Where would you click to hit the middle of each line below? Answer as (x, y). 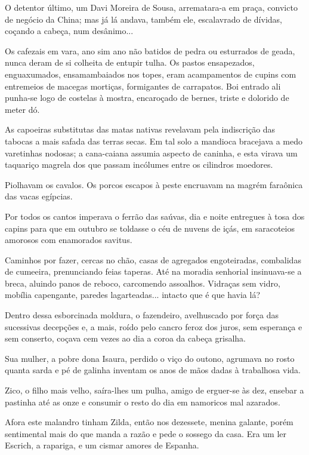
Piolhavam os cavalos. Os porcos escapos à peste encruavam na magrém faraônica (154, 184)
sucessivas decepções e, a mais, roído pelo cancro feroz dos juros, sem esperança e (154, 326)
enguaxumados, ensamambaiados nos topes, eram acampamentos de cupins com (151, 74)
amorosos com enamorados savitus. (69, 240)
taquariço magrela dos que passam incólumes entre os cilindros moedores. (139, 165)
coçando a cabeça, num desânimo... (69, 31)
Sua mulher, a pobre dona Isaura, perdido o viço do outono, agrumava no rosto (150, 358)
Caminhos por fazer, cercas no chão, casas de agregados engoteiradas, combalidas (153, 259)
